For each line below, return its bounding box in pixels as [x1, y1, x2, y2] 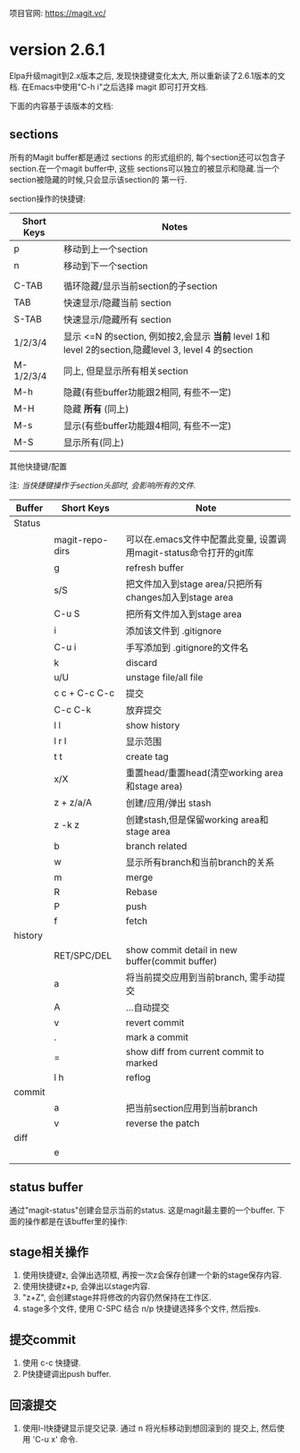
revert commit [125, 1016, 185, 1028]
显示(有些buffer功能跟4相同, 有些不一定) [62, 419, 232, 432]
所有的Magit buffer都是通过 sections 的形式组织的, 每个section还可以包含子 [9, 151, 286, 163]
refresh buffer [125, 562, 185, 574]
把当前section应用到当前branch [125, 1102, 258, 1114]
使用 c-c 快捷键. [21, 1357, 82, 1368]
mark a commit [125, 1031, 189, 1043]
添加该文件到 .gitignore [125, 624, 222, 637]
